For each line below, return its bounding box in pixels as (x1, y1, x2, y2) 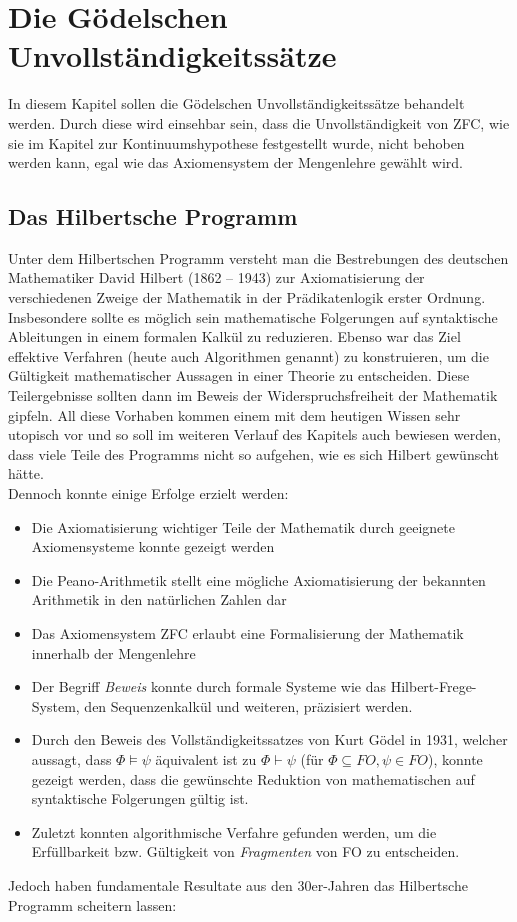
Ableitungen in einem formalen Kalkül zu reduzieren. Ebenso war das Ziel (8, 326, 461, 347)
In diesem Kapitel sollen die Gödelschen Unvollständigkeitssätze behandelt (8, 93, 465, 114)
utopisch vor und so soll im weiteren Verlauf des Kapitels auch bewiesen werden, (8, 424, 501, 445)
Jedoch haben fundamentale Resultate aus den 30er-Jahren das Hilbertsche (8, 874, 468, 895)
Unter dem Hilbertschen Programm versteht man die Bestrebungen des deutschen (8, 247, 509, 268)
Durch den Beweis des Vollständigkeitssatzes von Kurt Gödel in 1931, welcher (31, 729, 508, 750)
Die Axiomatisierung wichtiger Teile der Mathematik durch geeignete (31, 516, 455, 537)
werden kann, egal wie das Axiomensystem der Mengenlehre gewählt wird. (8, 152, 463, 173)
